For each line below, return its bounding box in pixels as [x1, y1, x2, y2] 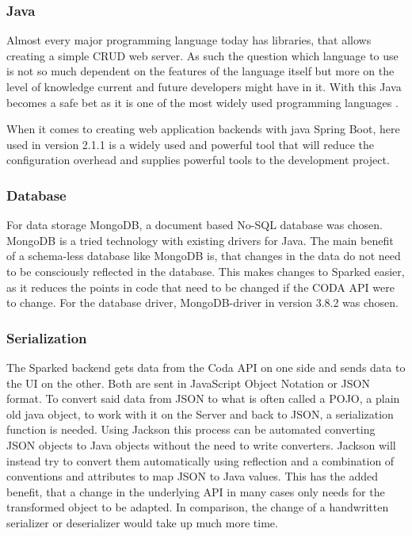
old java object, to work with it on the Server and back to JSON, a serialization [6, 405, 394, 422]
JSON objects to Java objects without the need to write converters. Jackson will [6, 436, 396, 453]
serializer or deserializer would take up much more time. [6, 514, 278, 530]
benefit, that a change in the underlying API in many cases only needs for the [6, 483, 385, 500]
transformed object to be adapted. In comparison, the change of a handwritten [6, 499, 389, 515]
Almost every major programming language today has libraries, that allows [6, 32, 372, 48]
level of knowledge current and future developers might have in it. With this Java [6, 78, 402, 94]
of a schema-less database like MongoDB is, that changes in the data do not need [6, 247, 401, 264]
